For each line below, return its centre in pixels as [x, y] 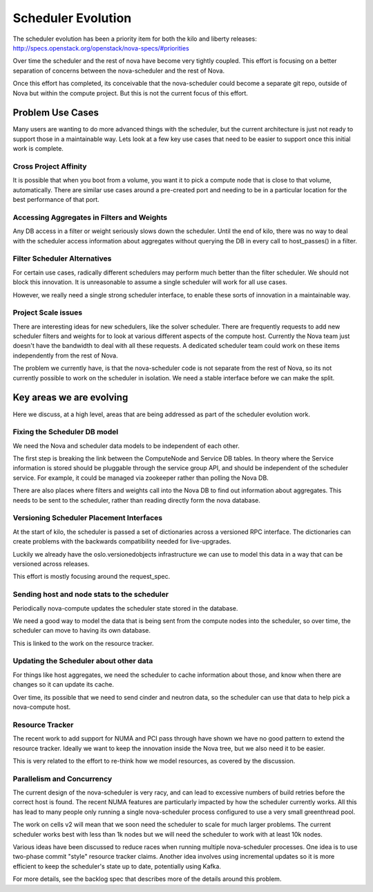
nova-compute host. [42, 707]
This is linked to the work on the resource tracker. [83, 643]
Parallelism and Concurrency [63, 779]
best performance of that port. [56, 200]
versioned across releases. [51, 564]
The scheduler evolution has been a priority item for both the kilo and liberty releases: [135, 39]
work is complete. [38, 149]
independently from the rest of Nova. [66, 355]
